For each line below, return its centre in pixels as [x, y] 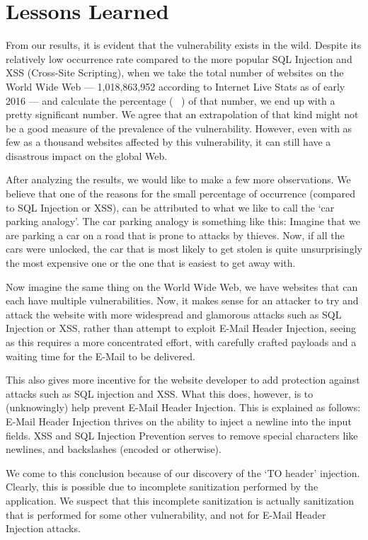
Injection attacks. [43, 528]
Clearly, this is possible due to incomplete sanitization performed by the [162, 487]
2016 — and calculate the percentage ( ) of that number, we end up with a [171, 100]
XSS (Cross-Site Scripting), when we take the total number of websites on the [175, 73]
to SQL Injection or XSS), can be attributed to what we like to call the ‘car [170, 207]
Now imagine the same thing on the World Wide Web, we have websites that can [182, 286]
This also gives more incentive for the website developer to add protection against [183, 380]
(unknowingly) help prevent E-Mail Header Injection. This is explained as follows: [183, 407]
